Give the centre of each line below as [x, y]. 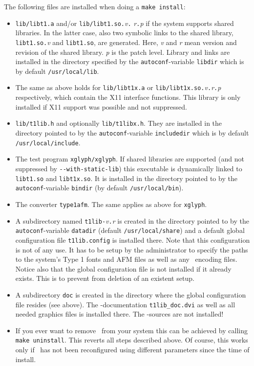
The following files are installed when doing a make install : [95, 6]
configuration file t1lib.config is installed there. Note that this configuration [133, 240]
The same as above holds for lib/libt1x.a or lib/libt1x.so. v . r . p [118, 87]
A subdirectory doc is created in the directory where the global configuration [131, 294]
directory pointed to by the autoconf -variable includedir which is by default [132, 132]
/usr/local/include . [48, 142]
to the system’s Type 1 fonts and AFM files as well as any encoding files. [126, 259]
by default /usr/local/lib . [57, 71]
